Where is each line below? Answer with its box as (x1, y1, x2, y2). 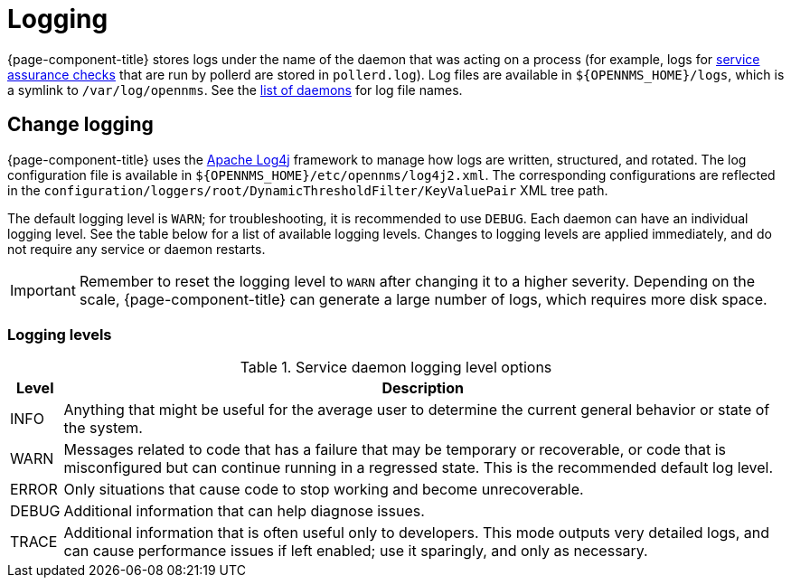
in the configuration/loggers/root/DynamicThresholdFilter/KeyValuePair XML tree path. (7, 182, 608, 198)
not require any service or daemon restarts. (7, 241, 266, 257)
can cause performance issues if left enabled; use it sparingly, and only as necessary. (63, 542, 648, 561)
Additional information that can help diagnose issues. (63, 502, 425, 521)
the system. (63, 419, 143, 438)
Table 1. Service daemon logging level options (240, 358, 552, 377)
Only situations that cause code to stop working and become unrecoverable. (63, 480, 584, 499)
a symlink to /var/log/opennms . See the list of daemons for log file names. (7, 81, 463, 98)
